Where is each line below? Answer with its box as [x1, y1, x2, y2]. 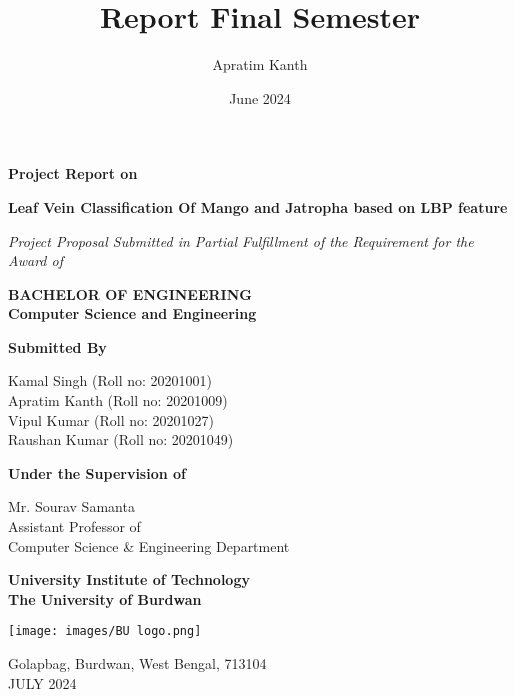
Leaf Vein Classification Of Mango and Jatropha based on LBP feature [8, 196, 508, 217]
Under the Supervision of [8, 462, 187, 483]
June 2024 [229, 87, 291, 108]
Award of [8, 250, 63, 271]
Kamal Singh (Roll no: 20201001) [8, 370, 212, 391]
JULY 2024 [8, 672, 77, 693]
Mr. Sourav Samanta [8, 496, 135, 517]
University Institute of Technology [8, 569, 250, 590]
